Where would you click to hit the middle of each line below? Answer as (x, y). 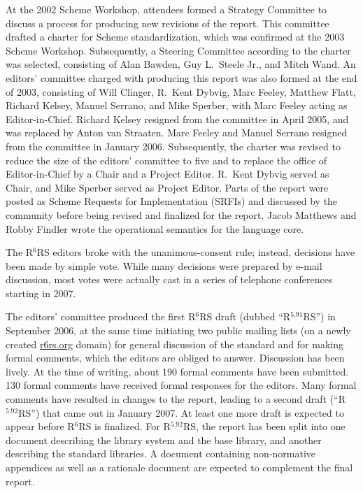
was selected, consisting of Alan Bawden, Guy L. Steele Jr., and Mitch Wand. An (181, 64)
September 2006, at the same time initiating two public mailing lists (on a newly (178, 330)
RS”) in (319, 316)
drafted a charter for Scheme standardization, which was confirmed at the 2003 (175, 37)
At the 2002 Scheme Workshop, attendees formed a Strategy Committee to (166, 9)
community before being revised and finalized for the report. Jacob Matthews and (181, 214)
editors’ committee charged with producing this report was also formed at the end (181, 77)
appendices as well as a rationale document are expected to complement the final (179, 467)
